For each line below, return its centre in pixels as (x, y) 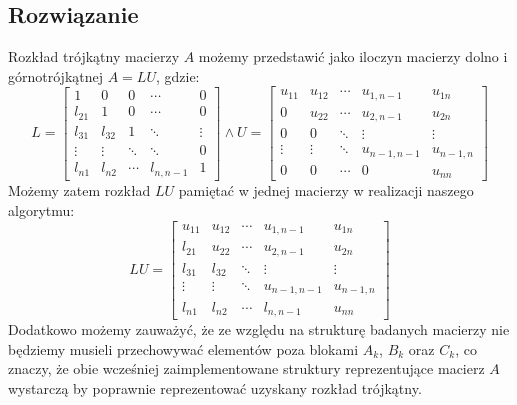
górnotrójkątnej (56, 75)
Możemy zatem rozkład (79, 190)
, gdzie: (177, 75)
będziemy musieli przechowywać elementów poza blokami (183, 348)
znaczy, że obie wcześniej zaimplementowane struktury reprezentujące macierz (246, 368)
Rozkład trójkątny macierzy (94, 56)
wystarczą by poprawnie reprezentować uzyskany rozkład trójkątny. (215, 387)
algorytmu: (41, 209)
